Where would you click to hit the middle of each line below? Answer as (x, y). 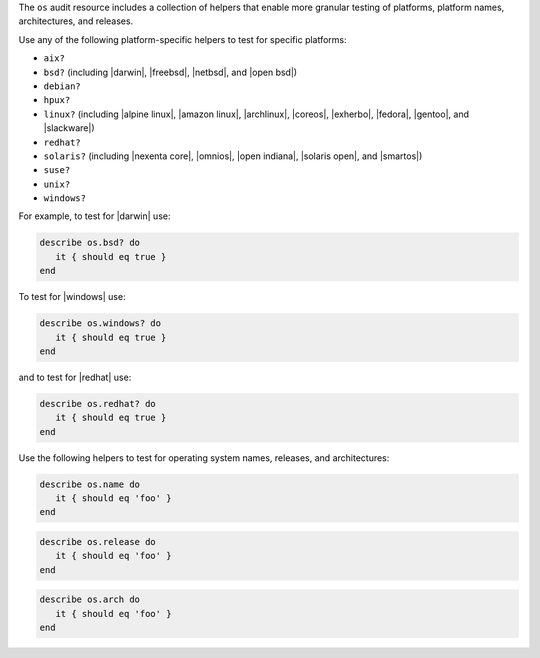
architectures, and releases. (76, 21)
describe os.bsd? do (89, 243)
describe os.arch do (89, 599)
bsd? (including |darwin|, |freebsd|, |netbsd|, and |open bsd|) (170, 72)
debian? (62, 86)
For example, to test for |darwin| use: (94, 216)
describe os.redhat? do (98, 403)
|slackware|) (69, 128)
